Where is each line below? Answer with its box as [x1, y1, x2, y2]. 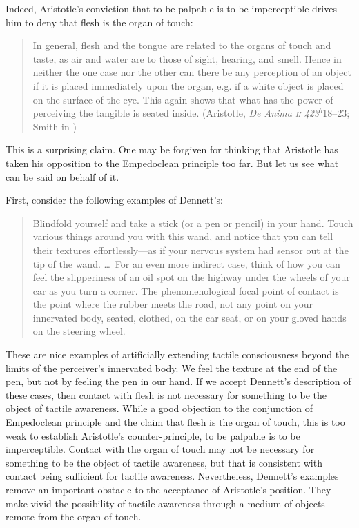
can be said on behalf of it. [6, 169, 119, 184]
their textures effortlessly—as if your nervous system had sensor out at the [32, 242, 349, 257]
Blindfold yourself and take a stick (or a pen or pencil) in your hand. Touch [32, 215, 353, 230]
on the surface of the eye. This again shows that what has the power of [32, 92, 333, 106]
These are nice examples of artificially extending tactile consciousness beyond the [6, 347, 349, 362]
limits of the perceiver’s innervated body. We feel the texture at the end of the [6, 360, 338, 375]
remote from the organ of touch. [6, 509, 142, 524]
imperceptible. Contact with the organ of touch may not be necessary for [6, 442, 315, 456]
